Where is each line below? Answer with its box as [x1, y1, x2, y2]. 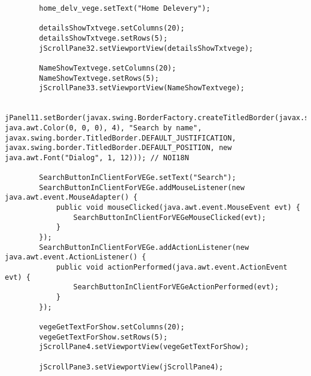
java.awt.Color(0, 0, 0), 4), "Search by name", [5, 123, 202, 132]
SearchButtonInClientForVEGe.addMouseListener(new [39, 183, 245, 192]
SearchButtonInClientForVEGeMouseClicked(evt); [73, 213, 266, 222]
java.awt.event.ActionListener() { [5, 253, 147, 262]
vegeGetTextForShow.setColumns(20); [39, 323, 185, 331]
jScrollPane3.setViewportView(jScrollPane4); [39, 362, 224, 371]
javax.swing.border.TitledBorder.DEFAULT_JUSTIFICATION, [5, 133, 236, 142]
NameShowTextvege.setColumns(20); [39, 63, 176, 72]
